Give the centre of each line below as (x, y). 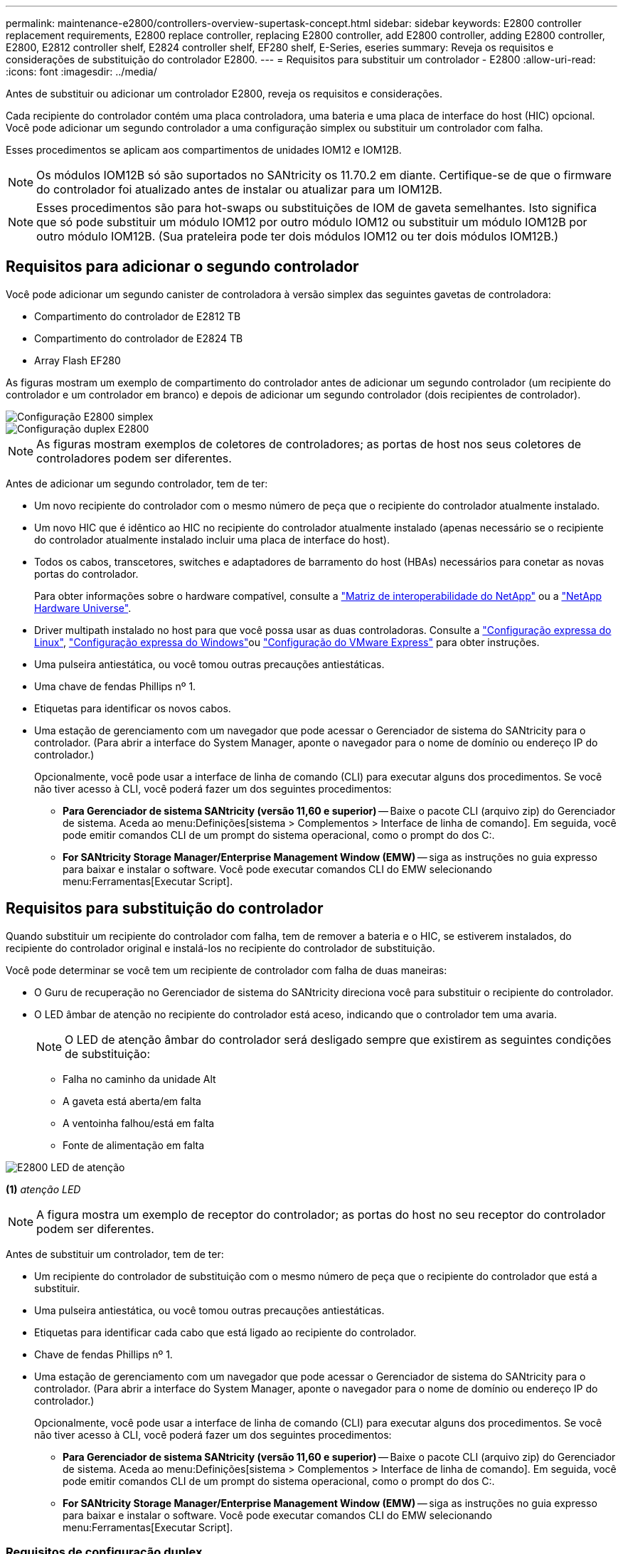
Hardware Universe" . (83, 608)
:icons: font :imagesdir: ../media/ (81, 72)
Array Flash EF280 (78, 360)
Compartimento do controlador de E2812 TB (138, 316)
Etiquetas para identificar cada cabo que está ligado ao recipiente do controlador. (225, 1332)
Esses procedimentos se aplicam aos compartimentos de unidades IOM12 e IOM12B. (204, 150)
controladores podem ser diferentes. (134, 458)
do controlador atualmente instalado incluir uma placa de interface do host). (212, 539)
